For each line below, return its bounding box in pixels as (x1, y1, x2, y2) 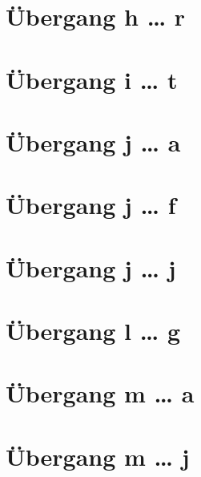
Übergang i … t (6, 63, 178, 95)
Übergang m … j (6, 439, 190, 472)
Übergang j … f (6, 188, 176, 221)
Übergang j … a (6, 125, 181, 158)
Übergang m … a (6, 377, 195, 410)
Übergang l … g (6, 314, 181, 347)
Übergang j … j (6, 251, 176, 284)
